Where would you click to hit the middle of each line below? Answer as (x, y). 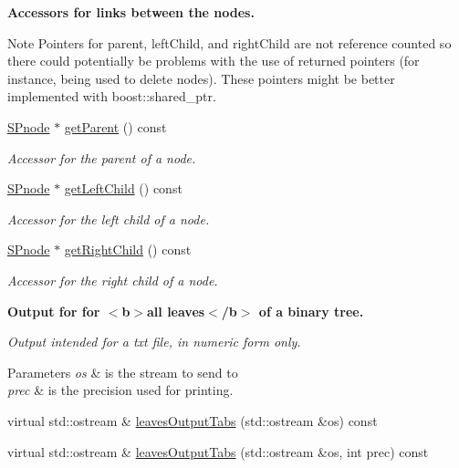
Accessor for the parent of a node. (102, 157)
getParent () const (115, 126)
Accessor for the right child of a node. (113, 280)
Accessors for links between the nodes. (131, 12)
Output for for (54, 311)
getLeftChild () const (123, 188)
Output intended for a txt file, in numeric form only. (154, 342)
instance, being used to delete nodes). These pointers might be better (201, 78)
